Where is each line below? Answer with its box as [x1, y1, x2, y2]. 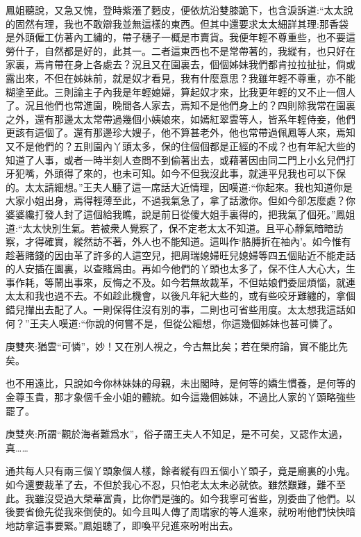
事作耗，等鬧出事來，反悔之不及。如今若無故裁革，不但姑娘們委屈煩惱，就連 [6, 274, 355, 289]
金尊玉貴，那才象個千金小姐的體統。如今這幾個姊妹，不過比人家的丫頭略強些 [6, 390, 355, 404]
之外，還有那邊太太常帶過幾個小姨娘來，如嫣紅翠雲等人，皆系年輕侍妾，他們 [6, 111, 355, 126]
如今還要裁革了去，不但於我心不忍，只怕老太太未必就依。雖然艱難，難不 [6, 477, 336, 491]
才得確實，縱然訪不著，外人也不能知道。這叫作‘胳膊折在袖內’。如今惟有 [24, 234, 351, 249]
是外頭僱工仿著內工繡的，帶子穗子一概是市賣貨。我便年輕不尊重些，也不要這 [6, 30, 355, 44]
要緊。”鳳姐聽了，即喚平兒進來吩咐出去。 [53, 518, 239, 532]
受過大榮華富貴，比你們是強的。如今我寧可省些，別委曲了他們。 [53, 490, 346, 505]
